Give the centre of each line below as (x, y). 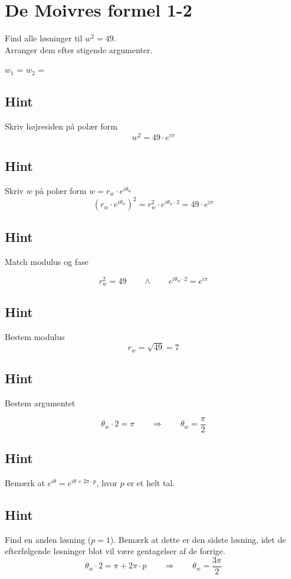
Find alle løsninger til (44, 38)
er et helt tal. (151, 482)
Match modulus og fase (47, 262)
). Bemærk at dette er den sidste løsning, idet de (198, 539)
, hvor (107, 482)
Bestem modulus (35, 336)
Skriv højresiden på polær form (61, 126)
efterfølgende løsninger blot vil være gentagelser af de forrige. (115, 551)
